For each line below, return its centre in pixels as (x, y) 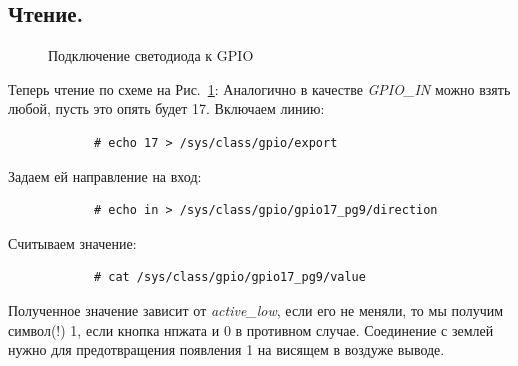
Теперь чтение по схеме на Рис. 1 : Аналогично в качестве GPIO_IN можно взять (259, 88)
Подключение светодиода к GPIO (151, 55)
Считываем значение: (72, 242)
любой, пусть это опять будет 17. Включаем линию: (166, 108)
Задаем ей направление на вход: (105, 175)
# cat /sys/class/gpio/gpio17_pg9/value (229, 277)
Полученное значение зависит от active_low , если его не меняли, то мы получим (256, 309)
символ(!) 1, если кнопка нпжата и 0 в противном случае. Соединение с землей (251, 329)
